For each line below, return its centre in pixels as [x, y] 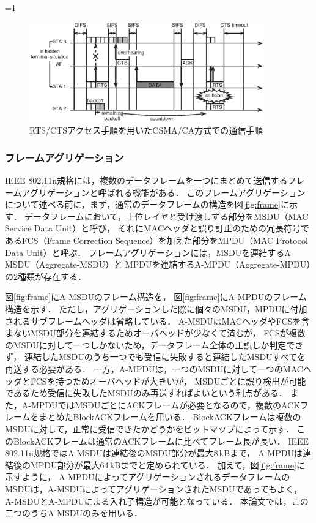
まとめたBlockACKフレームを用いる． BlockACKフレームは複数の [170, 417]
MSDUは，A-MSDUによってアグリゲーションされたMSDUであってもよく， [154, 488]
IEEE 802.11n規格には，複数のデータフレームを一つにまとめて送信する [146, 180]
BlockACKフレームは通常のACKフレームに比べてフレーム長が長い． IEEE [161, 441]
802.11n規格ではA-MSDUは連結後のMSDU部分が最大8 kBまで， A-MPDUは [154, 453]
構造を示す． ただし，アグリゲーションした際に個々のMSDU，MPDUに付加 [156, 309]
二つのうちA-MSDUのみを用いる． [74, 513]
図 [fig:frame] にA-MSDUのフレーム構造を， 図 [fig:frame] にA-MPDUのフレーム [156, 297]
